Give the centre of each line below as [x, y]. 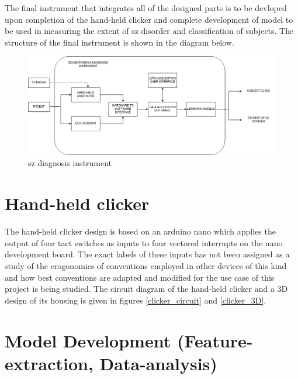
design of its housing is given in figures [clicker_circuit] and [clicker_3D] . [136, 300]
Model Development [88, 340]
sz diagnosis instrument [70, 163]
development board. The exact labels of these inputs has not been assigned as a [147, 254]
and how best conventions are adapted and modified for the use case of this [140, 277]
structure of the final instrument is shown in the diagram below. [119, 42]
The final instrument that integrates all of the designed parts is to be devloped [146, 8]
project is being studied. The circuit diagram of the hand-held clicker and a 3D [146, 289]
